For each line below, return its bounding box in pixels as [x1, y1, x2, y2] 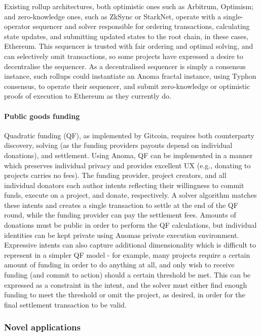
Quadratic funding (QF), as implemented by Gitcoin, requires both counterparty [4, 130, 254, 140]
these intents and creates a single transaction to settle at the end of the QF [4, 199, 238, 210]
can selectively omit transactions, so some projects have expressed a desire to [4, 50, 243, 61]
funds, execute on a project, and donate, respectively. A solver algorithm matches [4, 190, 257, 200]
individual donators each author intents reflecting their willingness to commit [4, 179, 244, 190]
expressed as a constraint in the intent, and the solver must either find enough [4, 279, 247, 290]
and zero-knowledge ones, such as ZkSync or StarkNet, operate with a [4, 11, 221, 21]
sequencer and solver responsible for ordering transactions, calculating [32, 21, 250, 32]
